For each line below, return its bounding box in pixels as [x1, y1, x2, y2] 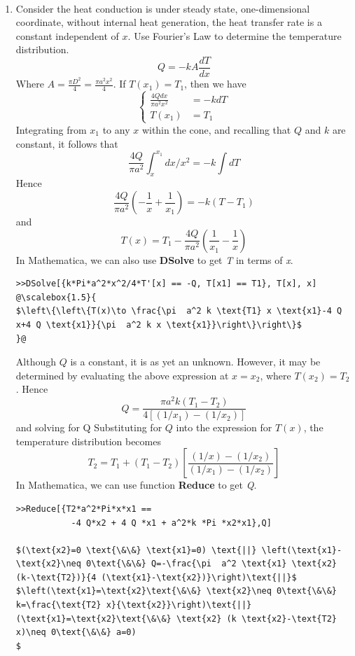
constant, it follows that [15, 136, 118, 151]
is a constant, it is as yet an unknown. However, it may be [70, 354, 321, 369]
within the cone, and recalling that [141, 122, 291, 137]
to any [102, 122, 130, 137]
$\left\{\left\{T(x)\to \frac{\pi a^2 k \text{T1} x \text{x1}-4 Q [15, 306, 342, 316]
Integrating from [15, 122, 87, 137]
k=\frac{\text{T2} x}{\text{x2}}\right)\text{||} [15, 600, 252, 610]
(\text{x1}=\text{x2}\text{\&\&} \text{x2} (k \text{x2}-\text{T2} [15, 613, 337, 624]
